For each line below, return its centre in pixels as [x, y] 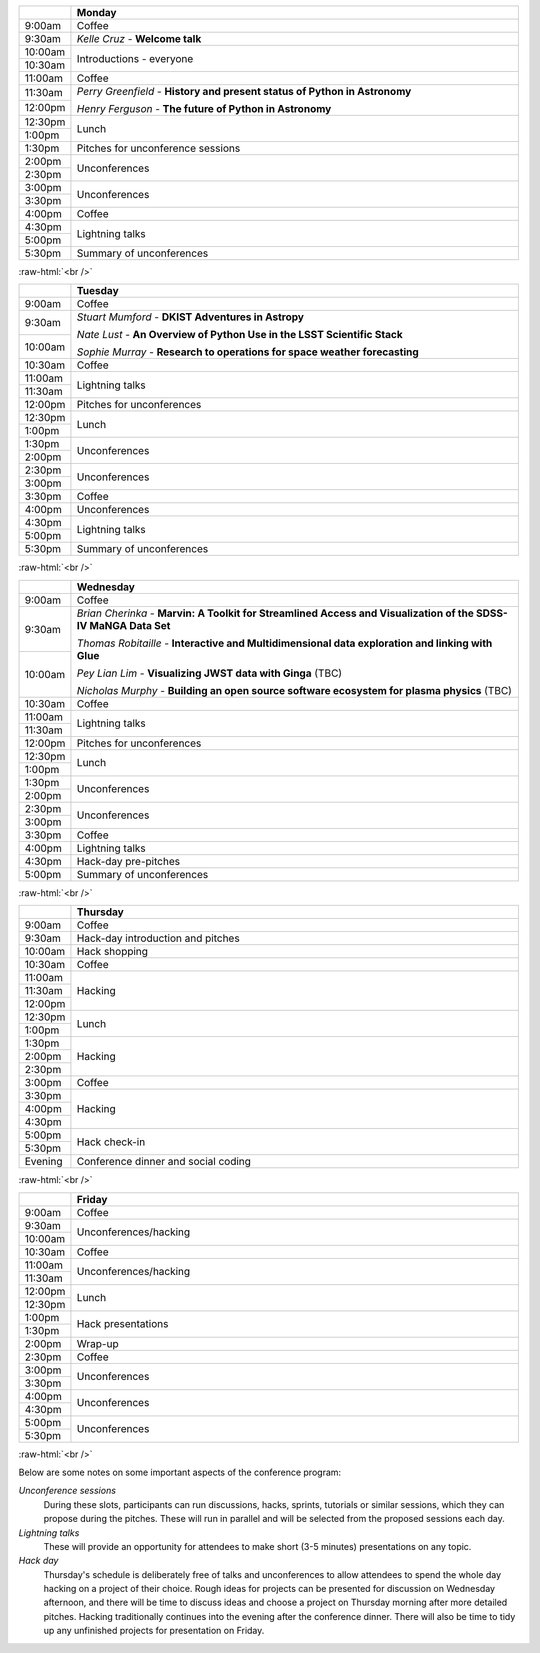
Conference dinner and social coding [164, 1162]
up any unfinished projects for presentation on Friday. [154, 1631]
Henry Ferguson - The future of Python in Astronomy [204, 108]
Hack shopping [112, 952]
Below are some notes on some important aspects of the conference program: [180, 1472]
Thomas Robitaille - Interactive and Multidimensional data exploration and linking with [284, 643]
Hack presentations [122, 1324]
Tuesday [97, 291]
